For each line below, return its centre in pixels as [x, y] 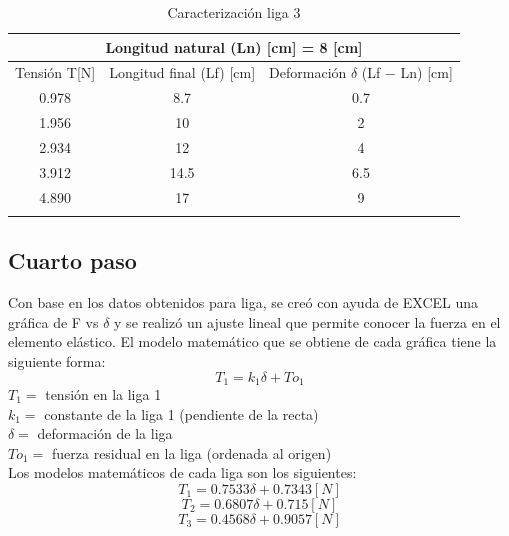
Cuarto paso [72, 260]
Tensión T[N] [55, 72]
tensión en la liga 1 [103, 394]
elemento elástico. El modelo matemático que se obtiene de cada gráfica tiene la [252, 341]
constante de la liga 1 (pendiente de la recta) [181, 413]
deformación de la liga [105, 433]
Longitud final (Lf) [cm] [182, 72]
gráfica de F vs [53, 321]
